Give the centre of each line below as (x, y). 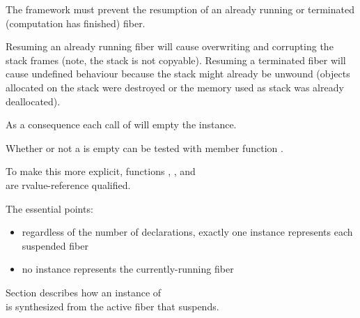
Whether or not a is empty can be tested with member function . (144, 147)
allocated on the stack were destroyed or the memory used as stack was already (175, 87)
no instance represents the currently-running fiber (128, 269)
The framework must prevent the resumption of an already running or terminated (180, 9)
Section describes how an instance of (84, 292)
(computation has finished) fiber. (76, 23)
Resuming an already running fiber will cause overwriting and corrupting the (170, 46)
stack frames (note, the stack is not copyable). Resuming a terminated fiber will (176, 60)
